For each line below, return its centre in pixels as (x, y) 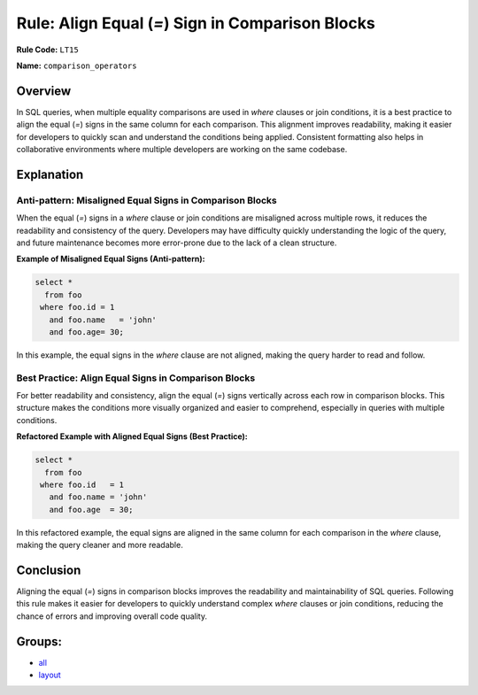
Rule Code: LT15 (47, 50)
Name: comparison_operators (77, 66)
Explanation (50, 174)
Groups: (39, 641)
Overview (44, 91)
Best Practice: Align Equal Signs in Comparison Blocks (136, 378)
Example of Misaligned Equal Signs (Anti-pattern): (111, 259)
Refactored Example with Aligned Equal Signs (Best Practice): (132, 436)
